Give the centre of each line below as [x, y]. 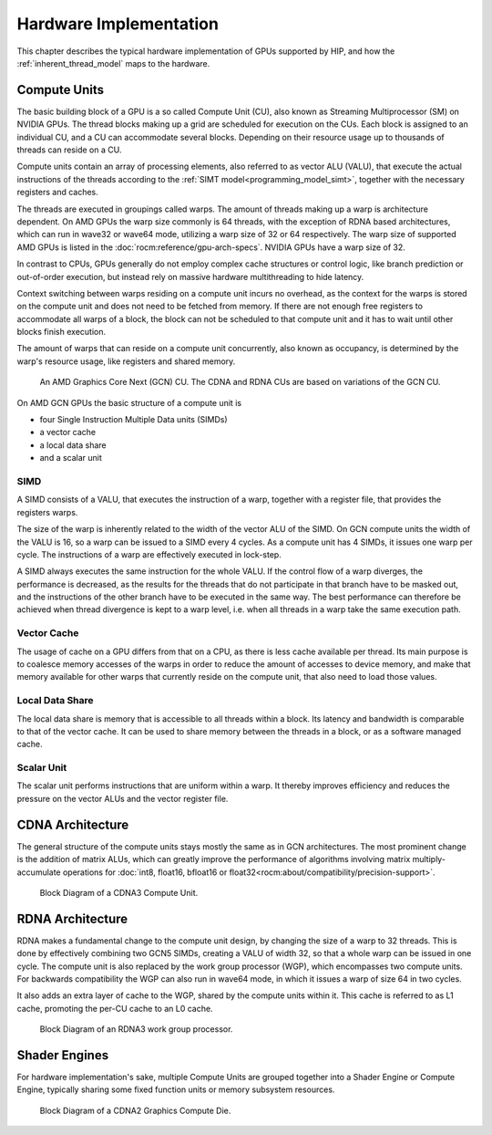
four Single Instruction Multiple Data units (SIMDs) [133, 420]
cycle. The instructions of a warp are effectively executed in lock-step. [149, 554]
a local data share [73, 445]
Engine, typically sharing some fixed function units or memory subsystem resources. [176, 1089]
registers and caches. [58, 193]
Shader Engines [63, 1055]
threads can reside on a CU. [69, 150]
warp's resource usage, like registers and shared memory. [126, 361]
